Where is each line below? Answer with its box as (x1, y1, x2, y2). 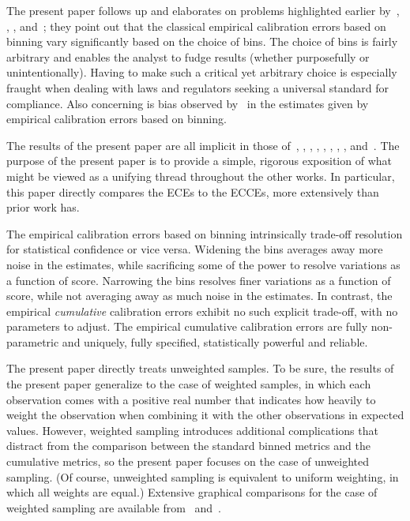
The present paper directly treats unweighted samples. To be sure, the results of (6, 360, 394, 377)
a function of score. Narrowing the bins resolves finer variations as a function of (6, 272, 391, 288)
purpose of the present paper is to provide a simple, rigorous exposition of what (6, 152, 392, 169)
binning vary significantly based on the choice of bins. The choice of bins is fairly (6, 33, 398, 50)
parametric (6, 333, 59, 350)
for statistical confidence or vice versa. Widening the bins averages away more (6, 241, 383, 257)
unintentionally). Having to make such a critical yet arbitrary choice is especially (6, 64, 397, 81)
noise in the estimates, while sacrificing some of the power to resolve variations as (6, 256, 401, 272)
